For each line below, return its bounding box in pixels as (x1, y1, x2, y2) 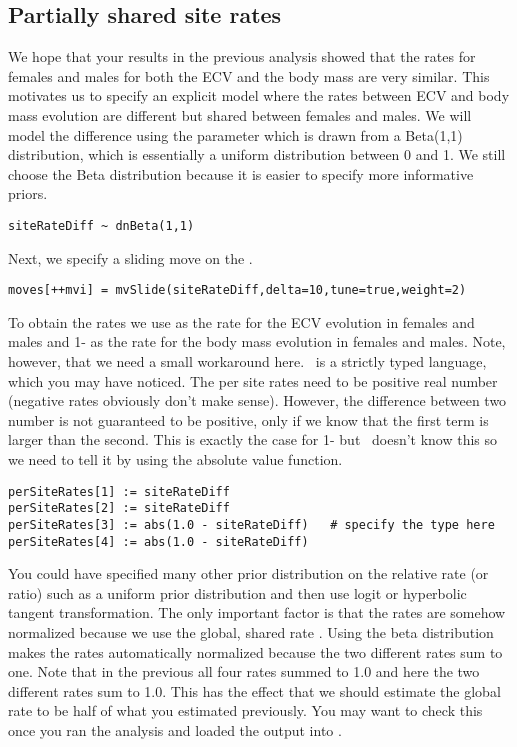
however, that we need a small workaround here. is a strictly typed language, (8, 351, 487, 372)
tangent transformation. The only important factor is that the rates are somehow (8, 602, 506, 623)
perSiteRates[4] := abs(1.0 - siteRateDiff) (8, 534, 309, 549)
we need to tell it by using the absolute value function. (8, 449, 343, 470)
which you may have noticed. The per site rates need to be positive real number (8, 370, 498, 391)
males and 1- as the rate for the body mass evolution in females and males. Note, (8, 331, 506, 352)
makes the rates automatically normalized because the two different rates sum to (8, 641, 503, 662)
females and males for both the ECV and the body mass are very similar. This (8, 65, 490, 86)
